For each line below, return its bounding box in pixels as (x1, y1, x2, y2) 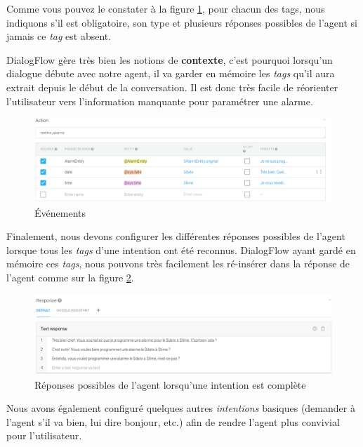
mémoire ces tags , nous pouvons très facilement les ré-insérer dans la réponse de (6, 256, 350, 271)
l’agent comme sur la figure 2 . (6, 270, 134, 285)
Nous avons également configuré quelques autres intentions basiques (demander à (6, 401, 355, 415)
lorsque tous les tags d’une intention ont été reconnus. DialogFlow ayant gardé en (6, 242, 356, 257)
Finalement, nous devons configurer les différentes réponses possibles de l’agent (6, 229, 345, 243)
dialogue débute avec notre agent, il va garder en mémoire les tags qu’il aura (6, 66, 335, 81)
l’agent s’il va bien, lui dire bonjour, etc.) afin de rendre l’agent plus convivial (6, 414, 340, 429)
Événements (34, 205, 86, 220)
